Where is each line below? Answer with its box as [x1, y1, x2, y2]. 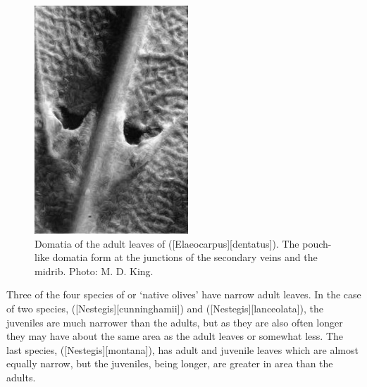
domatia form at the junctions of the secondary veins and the [52, 250, 318, 265]
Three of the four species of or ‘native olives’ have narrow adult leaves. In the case [6, 287, 361, 302]
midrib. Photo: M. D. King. [35, 263, 154, 278]
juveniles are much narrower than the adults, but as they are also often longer [6, 315, 343, 329]
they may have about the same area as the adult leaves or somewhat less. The [6, 329, 344, 343]
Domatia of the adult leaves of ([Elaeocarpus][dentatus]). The [35, 236, 299, 250]
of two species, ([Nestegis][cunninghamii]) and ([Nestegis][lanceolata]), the [6, 300, 324, 315]
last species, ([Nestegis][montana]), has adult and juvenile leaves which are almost [6, 342, 359, 357]
